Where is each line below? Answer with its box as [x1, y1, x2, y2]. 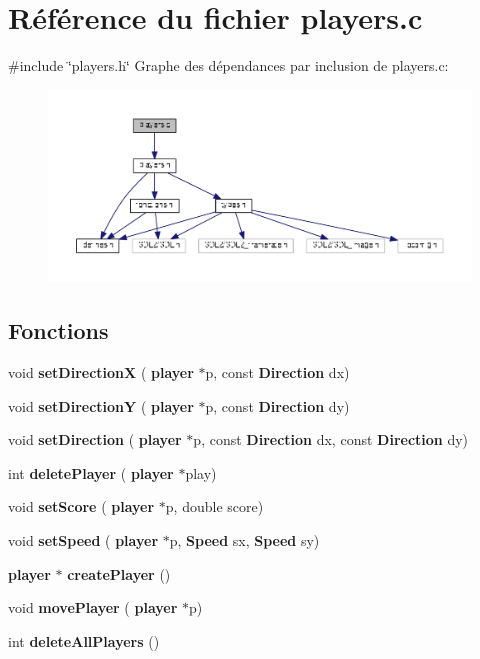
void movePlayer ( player [8, 597, 178, 618]
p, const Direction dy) [205, 395, 350, 416]
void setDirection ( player [8, 429, 182, 450]
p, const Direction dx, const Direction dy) [193, 429, 469, 450]
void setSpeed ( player [8, 530, 159, 551]
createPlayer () [67, 563, 171, 584]
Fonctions [8, 315, 109, 346]
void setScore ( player [8, 496, 155, 517]
